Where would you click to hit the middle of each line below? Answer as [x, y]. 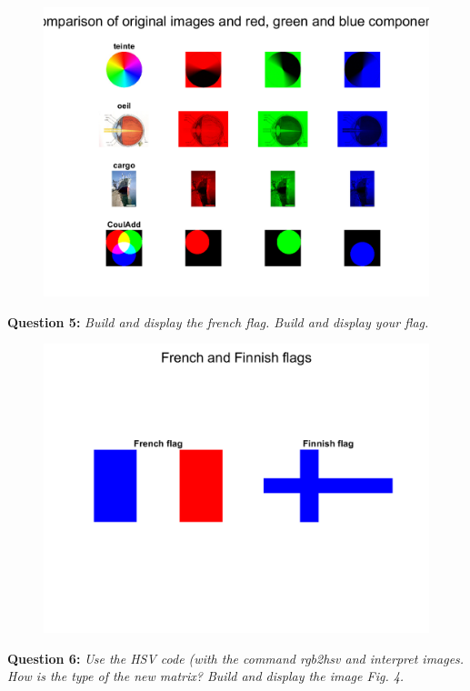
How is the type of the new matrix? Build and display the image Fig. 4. [206, 676]
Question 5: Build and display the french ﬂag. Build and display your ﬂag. [218, 321]
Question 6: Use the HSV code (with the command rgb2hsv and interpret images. [236, 658]
